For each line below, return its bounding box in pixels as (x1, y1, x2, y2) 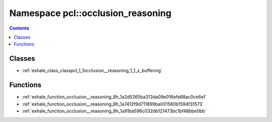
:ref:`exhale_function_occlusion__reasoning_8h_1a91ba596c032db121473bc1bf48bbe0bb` (22, 108, 207, 114)
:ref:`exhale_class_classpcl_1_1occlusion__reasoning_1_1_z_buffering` (22, 68, 163, 74)
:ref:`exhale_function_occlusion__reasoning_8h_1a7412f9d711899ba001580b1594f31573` (22, 101, 204, 107)
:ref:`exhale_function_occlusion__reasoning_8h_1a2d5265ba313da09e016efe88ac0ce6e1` (22, 94, 207, 100)
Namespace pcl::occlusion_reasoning (9, 8, 172, 19)
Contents (9, 25, 30, 31)
